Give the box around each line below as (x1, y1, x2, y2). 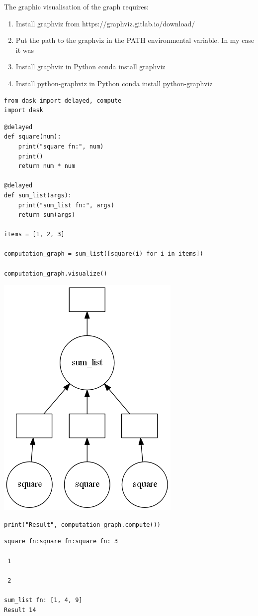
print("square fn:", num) (18, 143, 104, 150)
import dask (4, 107, 43, 114)
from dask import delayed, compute (4, 97, 122, 104)
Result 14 (4, 606, 36, 614)
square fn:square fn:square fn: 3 (4, 538, 118, 545)
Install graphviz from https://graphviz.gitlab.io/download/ (15, 18, 195, 28)
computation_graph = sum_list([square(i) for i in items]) (4, 250, 203, 258)
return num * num (18, 162, 76, 170)
